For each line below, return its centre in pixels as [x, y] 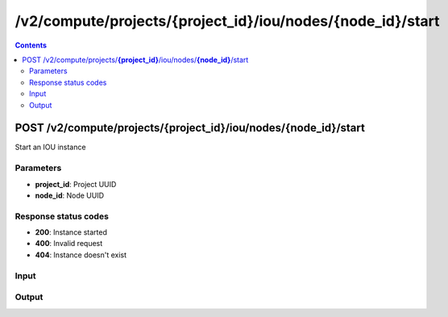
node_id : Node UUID [70, 195]
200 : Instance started [71, 232]
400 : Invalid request [69, 244]
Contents [31, 45]
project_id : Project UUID [76, 184]
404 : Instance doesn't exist [81, 255]
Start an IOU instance [50, 147]
